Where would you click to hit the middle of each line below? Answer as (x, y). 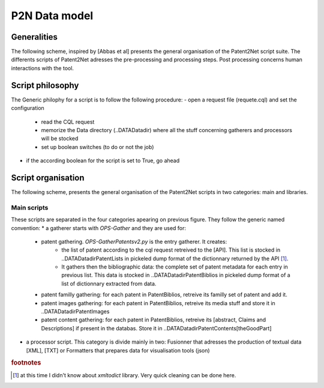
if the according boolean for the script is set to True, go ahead (103, 161)
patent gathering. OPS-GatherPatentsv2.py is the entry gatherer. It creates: (134, 241)
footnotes (26, 363)
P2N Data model (52, 16)
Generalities (34, 37)
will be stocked (60, 139)
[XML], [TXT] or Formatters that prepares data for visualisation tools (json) (118, 350)
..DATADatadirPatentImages (75, 312)
